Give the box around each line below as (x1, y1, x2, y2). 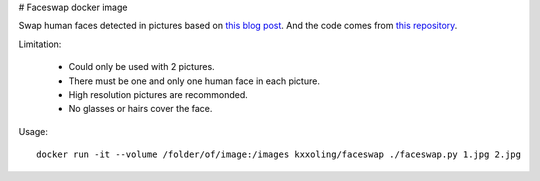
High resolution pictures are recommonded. (68, 88, 249, 100)
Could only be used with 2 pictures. (68, 61, 215, 73)
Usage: (18, 125, 49, 137)
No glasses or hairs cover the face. (68, 103, 213, 115)
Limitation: (18, 38, 62, 50)
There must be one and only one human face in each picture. (68, 75, 320, 87)
